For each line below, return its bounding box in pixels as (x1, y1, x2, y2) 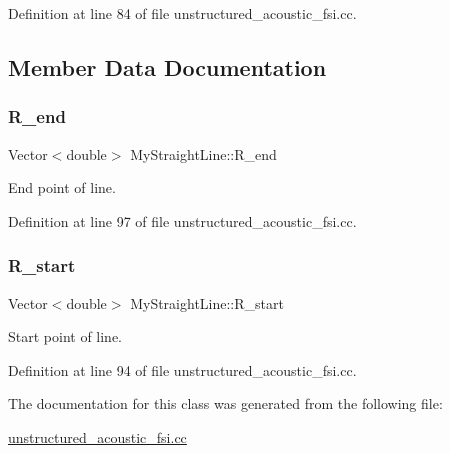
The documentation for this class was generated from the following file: (8, 393, 443, 414)
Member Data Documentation (8, 51, 327, 82)
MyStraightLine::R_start (130, 292, 284, 313)
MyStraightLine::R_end (130, 143, 277, 164)
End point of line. (8, 177, 116, 198)
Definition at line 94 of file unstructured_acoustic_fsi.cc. (8, 359, 357, 380)
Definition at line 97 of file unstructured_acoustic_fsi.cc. (8, 210, 357, 231)
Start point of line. (8, 326, 123, 347)
